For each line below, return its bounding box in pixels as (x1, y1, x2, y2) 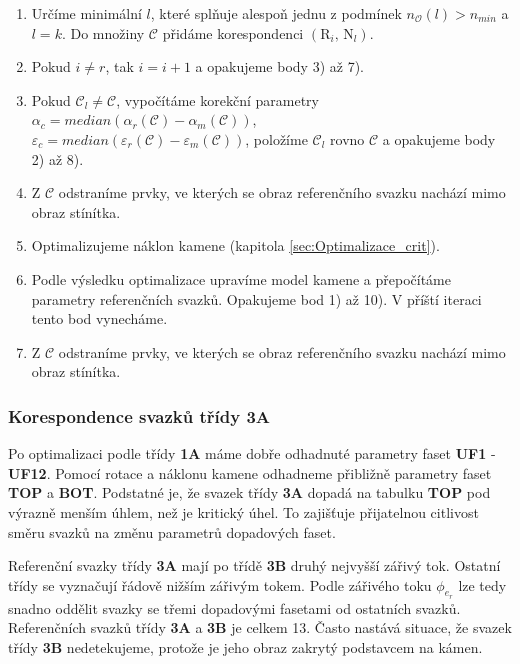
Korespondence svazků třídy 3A (8, 403, 271, 428)
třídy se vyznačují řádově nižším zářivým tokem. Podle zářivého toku (8, 574, 432, 595)
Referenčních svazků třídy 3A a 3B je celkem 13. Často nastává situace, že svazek (8, 617, 512, 638)
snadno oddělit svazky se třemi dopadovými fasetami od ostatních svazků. (8, 597, 461, 618)
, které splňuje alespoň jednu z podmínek (150, 3, 402, 23)
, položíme (245, 128, 308, 149)
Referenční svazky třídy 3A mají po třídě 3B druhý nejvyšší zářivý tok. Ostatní (8, 555, 501, 576)
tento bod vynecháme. (31, 308, 168, 329)
